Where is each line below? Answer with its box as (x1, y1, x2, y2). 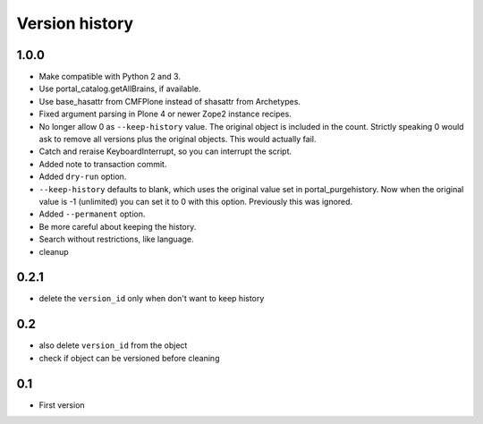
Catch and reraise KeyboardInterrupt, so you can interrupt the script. (38, 146, 292, 157)
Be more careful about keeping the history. (38, 221, 197, 232)
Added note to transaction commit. (38, 158, 167, 169)
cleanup (38, 246, 69, 257)
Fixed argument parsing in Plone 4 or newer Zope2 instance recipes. (38, 108, 292, 120)
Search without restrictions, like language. (38, 233, 194, 245)
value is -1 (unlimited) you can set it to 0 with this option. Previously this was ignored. (38, 196, 353, 207)
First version (38, 399, 85, 411)
